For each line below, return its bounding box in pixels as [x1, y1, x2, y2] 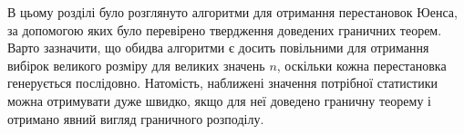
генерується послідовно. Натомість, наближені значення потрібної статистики [7, 73, 438, 92]
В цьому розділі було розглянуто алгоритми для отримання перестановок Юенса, [7, 3, 458, 21]
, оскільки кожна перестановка [276, 55, 447, 74]
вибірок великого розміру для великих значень [7, 55, 265, 74]
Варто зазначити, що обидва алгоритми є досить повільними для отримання [7, 38, 429, 57]
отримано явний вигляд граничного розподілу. [7, 109, 264, 128]
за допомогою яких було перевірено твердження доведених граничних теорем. [7, 20, 442, 39]
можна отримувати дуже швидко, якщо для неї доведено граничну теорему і [7, 91, 431, 110]
